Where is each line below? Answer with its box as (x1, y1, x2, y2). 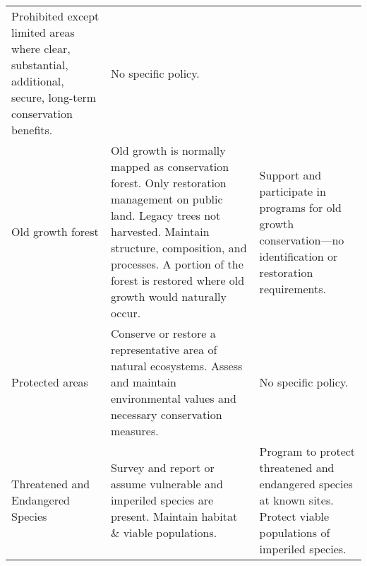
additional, (11, 73, 64, 89)
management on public (110, 191, 223, 207)
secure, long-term (11, 89, 97, 105)
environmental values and (110, 390, 236, 406)
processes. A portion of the (110, 256, 243, 272)
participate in (259, 182, 326, 199)
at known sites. (259, 492, 334, 508)
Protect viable (259, 508, 330, 524)
